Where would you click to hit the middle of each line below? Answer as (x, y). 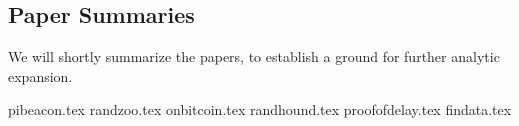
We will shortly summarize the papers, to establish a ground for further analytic (254, 56)
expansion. (40, 75)
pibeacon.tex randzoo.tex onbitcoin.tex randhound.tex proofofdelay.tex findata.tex (260, 109)
